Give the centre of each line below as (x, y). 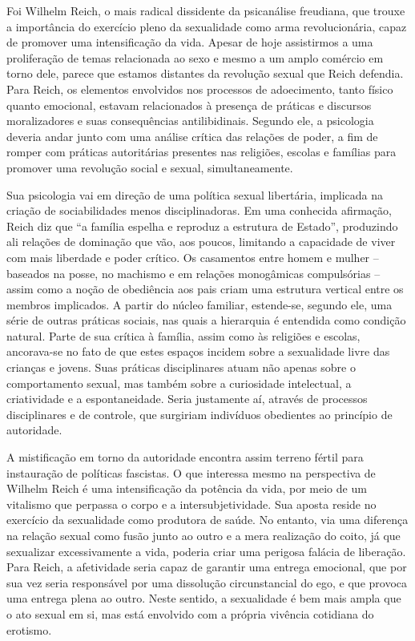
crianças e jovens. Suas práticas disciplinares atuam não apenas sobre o (181, 367)
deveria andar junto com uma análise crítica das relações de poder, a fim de (192, 136)
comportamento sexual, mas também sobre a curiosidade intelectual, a (179, 383)
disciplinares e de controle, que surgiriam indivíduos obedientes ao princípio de (199, 414)
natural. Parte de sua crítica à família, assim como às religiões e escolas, (183, 335)
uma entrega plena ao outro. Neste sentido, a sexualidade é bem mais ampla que (204, 598)
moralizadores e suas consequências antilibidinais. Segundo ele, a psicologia (190, 121)
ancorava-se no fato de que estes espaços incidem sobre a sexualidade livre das (198, 351)
